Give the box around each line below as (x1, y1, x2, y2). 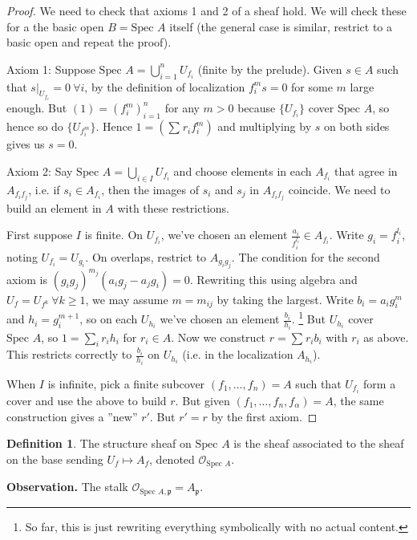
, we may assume (85, 290, 168, 307)
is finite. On (84, 226, 144, 243)
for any (164, 99, 200, 116)
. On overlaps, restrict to (85, 248, 207, 265)
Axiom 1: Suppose (6, 60, 95, 77)
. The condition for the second (231, 248, 380, 265)
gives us (6, 136, 45, 152)
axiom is (6, 270, 48, 287)
